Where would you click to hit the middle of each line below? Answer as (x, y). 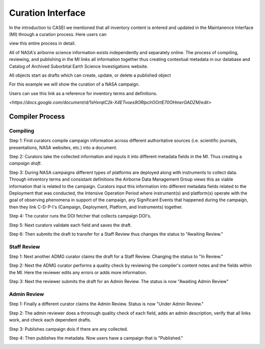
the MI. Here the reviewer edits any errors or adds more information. (78, 272)
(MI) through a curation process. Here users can (58, 34)
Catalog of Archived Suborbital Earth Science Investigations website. (79, 66)
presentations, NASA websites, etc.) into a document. (63, 147)
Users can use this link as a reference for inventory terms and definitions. (83, 93)
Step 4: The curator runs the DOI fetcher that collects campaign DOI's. (80, 216)
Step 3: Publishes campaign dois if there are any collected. (69, 329)
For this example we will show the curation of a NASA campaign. (74, 84)
